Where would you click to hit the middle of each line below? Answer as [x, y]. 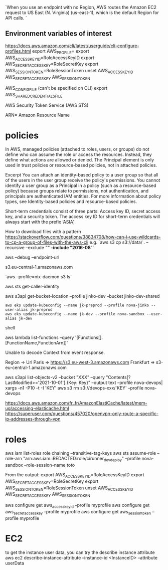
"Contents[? [118, 377]
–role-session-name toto [50, 465]
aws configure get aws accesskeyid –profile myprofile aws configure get [77, 506]
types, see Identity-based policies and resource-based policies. [71, 202]
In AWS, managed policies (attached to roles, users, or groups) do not [77, 149]
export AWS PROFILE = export [61, 51]
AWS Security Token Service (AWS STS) [47, 105]
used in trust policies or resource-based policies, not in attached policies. [81, 165]
